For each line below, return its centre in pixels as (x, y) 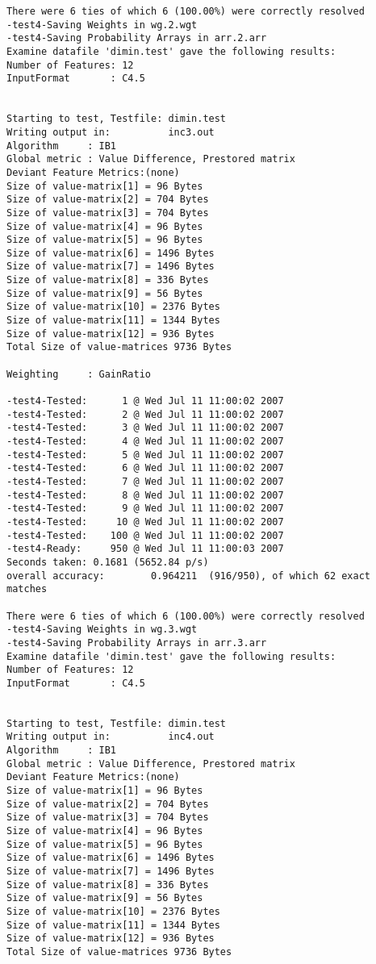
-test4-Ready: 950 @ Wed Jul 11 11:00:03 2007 (145, 549)
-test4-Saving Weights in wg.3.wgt (102, 630)
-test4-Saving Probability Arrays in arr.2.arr (137, 38)
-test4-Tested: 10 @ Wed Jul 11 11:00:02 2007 (145, 522)
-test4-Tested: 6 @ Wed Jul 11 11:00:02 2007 (145, 468)
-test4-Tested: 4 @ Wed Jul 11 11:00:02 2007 (145, 441)
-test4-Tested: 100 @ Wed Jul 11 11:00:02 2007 (145, 535)
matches (27, 589)
